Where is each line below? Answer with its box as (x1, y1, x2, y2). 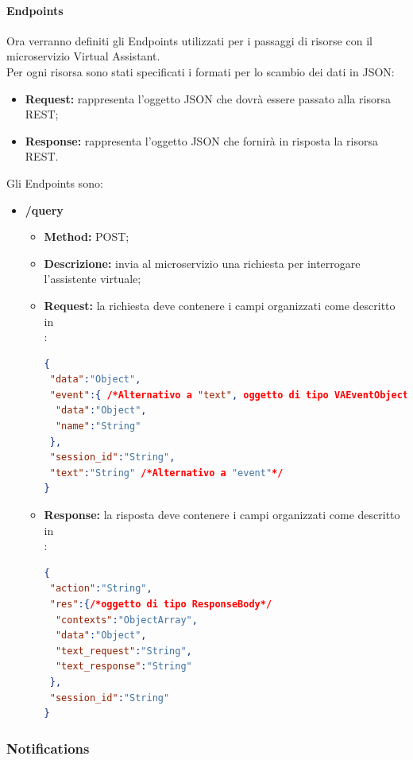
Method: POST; (44, 228, 129, 245)
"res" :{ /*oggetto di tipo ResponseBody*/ (49, 599, 272, 611)
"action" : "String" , (49, 583, 152, 595)
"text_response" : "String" (55, 661, 192, 673)
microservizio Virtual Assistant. (6, 48, 160, 64)
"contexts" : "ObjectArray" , (55, 614, 198, 626)
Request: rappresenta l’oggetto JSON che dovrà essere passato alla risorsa (25, 90, 391, 107)
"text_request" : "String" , (55, 645, 192, 657)
